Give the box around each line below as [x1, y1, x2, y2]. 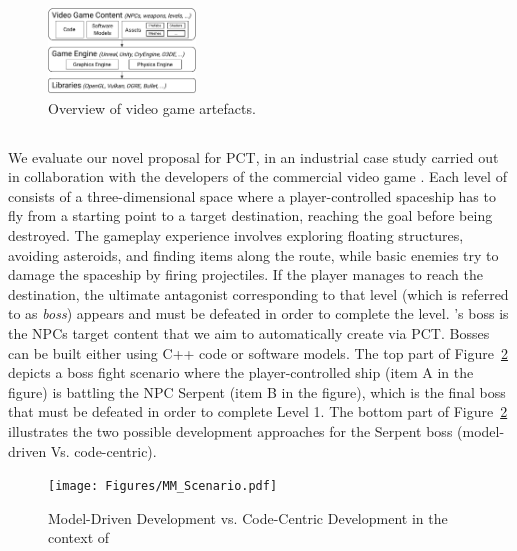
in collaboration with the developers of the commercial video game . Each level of [8, 166, 507, 187]
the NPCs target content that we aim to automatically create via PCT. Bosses [8, 323, 490, 344]
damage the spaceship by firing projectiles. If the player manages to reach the [8, 264, 483, 285]
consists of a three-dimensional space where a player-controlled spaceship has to [8, 185, 496, 206]
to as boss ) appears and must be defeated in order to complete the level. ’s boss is [8, 303, 509, 324]
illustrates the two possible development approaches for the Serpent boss [8, 420, 453, 441]
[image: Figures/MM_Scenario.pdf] [48, 479, 278, 494]
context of [48, 527, 110, 548]
